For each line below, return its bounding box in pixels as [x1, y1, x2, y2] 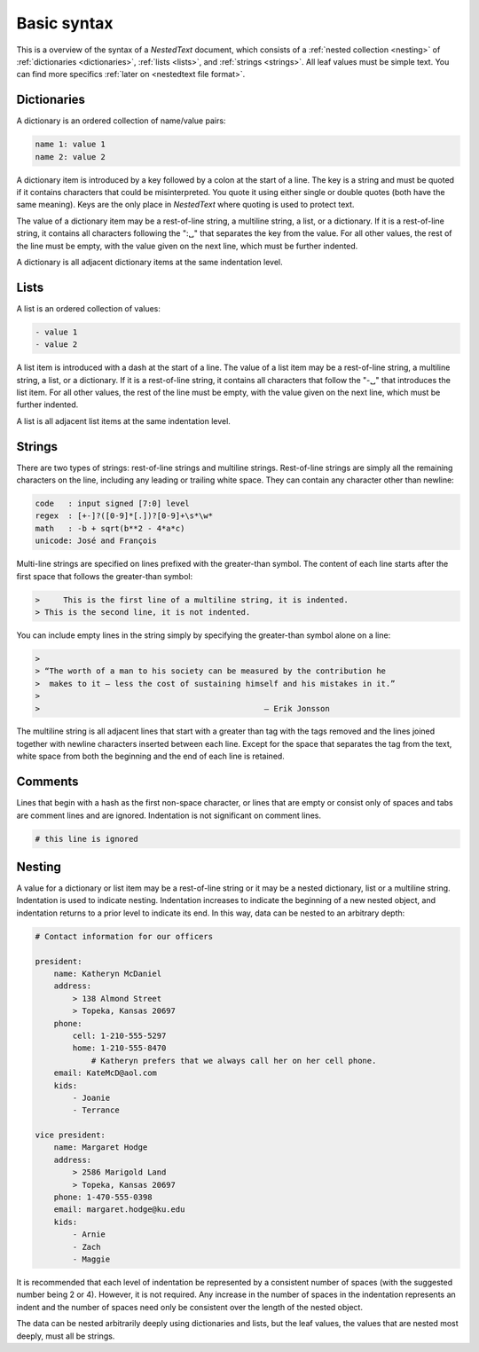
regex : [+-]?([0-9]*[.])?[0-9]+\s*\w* [35, 511, 213, 521]
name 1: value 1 [35, 139, 106, 150]
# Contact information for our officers [35, 931, 213, 941]
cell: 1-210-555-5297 [72, 1030, 167, 1041]
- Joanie [72, 1092, 111, 1103]
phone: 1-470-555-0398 [53, 1192, 153, 1202]
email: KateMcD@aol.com [53, 1068, 157, 1078]
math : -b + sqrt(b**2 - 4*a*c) [35, 523, 185, 533]
